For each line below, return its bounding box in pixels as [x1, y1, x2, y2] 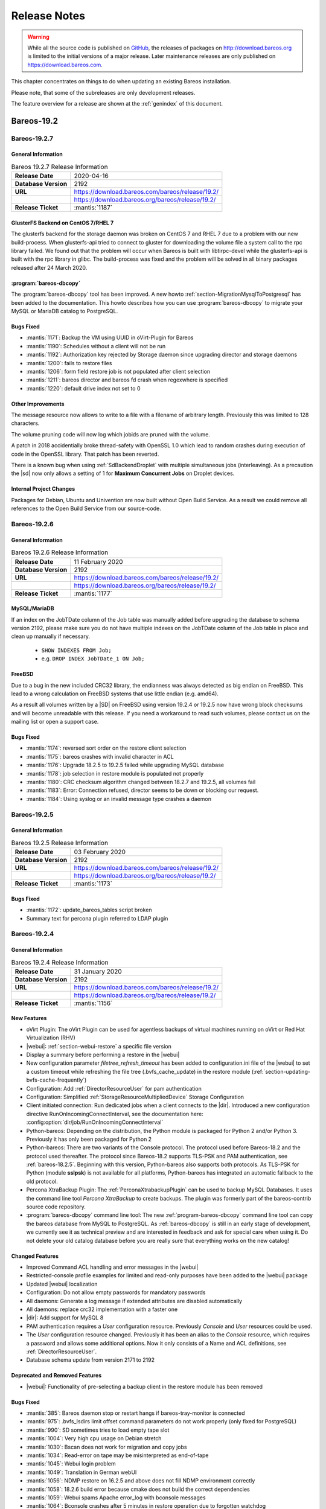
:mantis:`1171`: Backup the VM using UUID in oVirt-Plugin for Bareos [26, 334, 194, 341]
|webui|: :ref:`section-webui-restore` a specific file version [26, 1042, 171, 1050]
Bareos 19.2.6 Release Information [11, 548, 109, 557]
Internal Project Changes [11, 485, 75, 493]
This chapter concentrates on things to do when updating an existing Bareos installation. [11, 78, 232, 85]
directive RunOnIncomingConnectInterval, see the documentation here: [26, 1110, 203, 1117]
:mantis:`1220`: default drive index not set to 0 [26, 384, 141, 392]
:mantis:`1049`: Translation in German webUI [26, 1469, 137, 1476]
